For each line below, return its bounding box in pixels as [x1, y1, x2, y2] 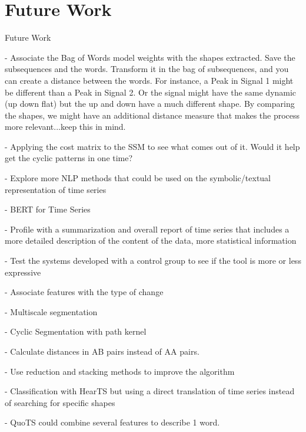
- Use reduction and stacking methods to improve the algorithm [5, 365, 235, 377]
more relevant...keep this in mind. [5, 120, 126, 133]
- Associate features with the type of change [5, 286, 164, 298]
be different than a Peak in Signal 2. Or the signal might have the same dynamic [5, 86, 297, 98]
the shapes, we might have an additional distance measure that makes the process [5, 109, 300, 121]
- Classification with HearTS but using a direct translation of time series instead [5, 385, 295, 397]
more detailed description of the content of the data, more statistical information [5, 234, 297, 247]
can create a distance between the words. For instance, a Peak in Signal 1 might [5, 74, 294, 86]
